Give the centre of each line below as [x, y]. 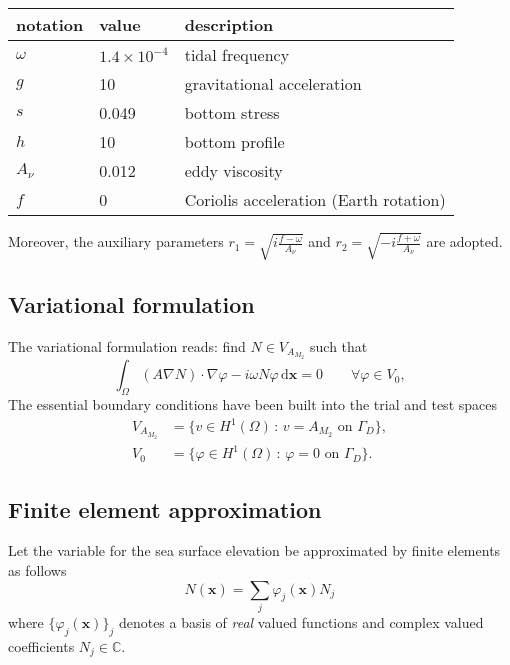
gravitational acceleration [273, 83]
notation [50, 24]
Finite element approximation [165, 508]
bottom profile [234, 141]
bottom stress [232, 112]
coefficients [41, 645]
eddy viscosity [233, 170]
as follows [37, 569]
